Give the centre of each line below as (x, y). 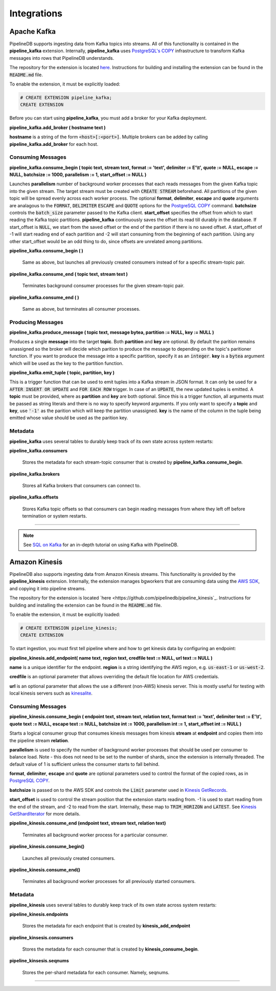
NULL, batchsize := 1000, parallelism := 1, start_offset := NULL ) (78, 175)
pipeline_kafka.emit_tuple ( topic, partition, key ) (62, 373)
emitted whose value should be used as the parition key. (69, 418)
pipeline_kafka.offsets (34, 497)
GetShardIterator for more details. (45, 814)
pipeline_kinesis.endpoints (39, 914)
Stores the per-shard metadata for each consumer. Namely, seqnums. (96, 972)
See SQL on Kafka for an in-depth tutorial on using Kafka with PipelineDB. (101, 545)
